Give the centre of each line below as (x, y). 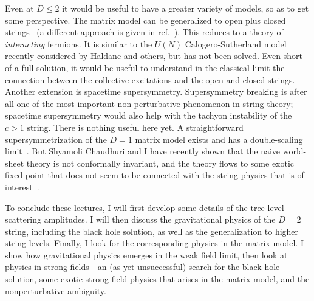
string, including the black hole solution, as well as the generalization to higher (152, 231)
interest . (22, 186)
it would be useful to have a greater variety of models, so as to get (186, 8)
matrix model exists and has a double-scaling (219, 139)
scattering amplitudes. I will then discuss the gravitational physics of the (140, 219)
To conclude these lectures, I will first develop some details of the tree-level (145, 207)
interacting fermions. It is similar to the (79, 43)
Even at (19, 8)
